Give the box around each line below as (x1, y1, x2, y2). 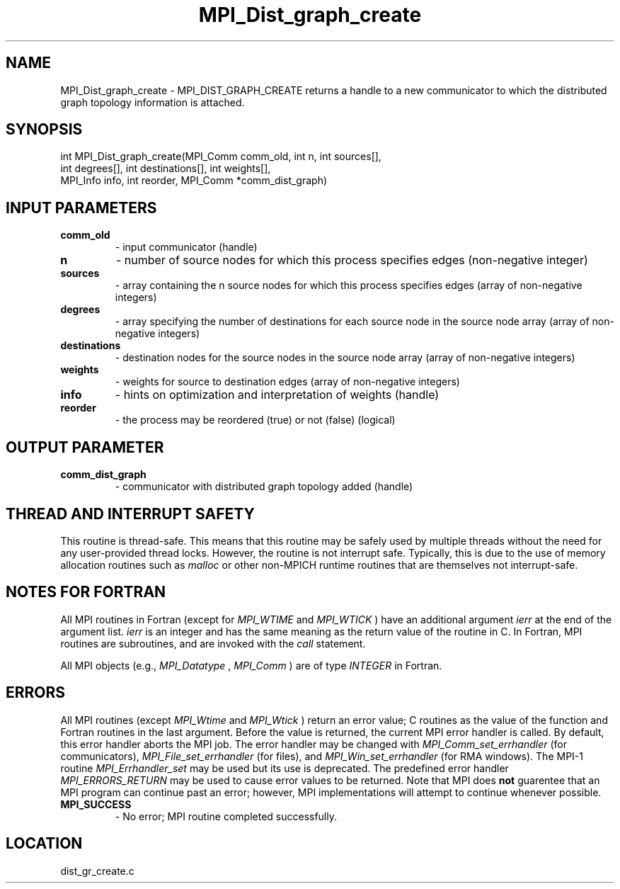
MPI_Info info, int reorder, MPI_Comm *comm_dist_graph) (60, 174, 328, 187)
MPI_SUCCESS (60, 798, 132, 810)
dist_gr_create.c (60, 864, 134, 877)
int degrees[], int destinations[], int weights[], (60, 162, 271, 175)
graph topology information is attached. (60, 96, 245, 108)
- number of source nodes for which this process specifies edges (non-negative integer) (115, 253, 588, 268)
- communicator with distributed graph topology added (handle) (115, 480, 413, 493)
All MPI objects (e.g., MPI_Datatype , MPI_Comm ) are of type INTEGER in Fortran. (60, 659, 442, 672)
